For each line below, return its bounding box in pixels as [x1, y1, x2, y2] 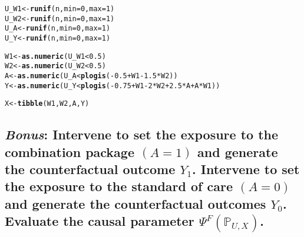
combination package [5, 142, 134, 161]
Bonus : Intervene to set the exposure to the [5, 125, 279, 143]
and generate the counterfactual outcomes [5, 194, 266, 212]
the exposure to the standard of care [5, 177, 233, 195]
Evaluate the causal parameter [5, 212, 194, 230]
